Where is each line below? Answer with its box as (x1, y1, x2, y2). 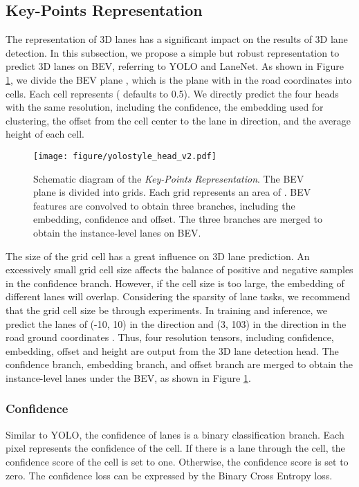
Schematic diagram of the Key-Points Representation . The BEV (33, 171, 304, 185)
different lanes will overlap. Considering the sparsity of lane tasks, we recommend (6, 289, 351, 304)
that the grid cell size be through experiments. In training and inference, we (6, 302, 328, 317)
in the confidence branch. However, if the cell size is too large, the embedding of (6, 275, 344, 290)
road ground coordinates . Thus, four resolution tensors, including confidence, (6, 330, 334, 344)
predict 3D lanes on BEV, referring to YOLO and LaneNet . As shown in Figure (6, 59, 344, 73)
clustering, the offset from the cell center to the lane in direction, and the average (6, 113, 351, 127)
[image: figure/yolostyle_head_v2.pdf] (33, 151, 217, 161)
